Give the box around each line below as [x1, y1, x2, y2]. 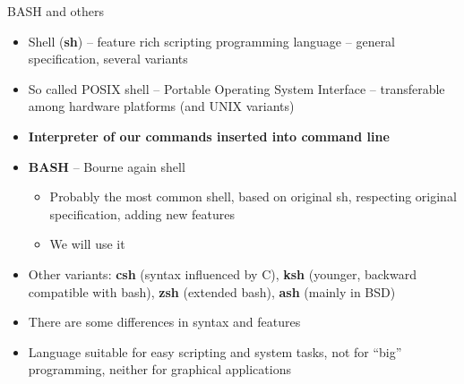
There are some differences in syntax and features [28, 312, 301, 331]
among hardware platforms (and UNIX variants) [28, 97, 295, 115]
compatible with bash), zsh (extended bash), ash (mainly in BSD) [28, 282, 396, 301]
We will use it [49, 235, 125, 253]
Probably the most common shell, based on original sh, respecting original [49, 187, 457, 206]
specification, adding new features [49, 204, 235, 223]
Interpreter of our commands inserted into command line [28, 126, 390, 145]
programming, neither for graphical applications [28, 360, 291, 379]
